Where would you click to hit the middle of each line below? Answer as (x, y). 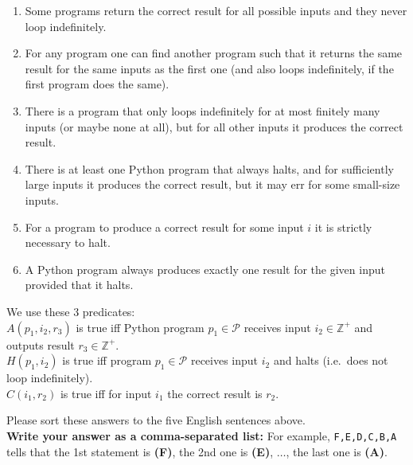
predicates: (109, 311)
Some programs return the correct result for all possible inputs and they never (216, 10)
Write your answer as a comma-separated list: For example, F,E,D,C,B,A (202, 435)
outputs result (41, 344)
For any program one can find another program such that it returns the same (214, 53)
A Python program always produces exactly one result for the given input (205, 269)
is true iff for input (106, 393)
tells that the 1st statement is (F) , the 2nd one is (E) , (140, 451)
